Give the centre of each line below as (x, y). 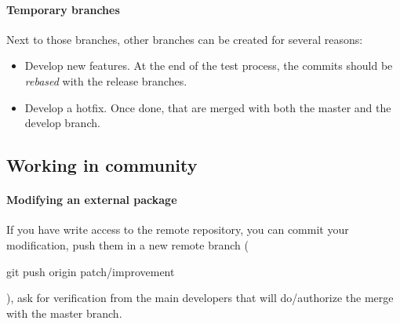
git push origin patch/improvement (91, 271)
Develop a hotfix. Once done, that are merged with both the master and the (208, 107)
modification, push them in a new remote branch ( (127, 244)
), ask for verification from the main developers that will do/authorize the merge (200, 298)
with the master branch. (64, 313)
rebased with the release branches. (106, 80)
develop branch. (62, 123)
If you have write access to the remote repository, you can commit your (178, 229)
